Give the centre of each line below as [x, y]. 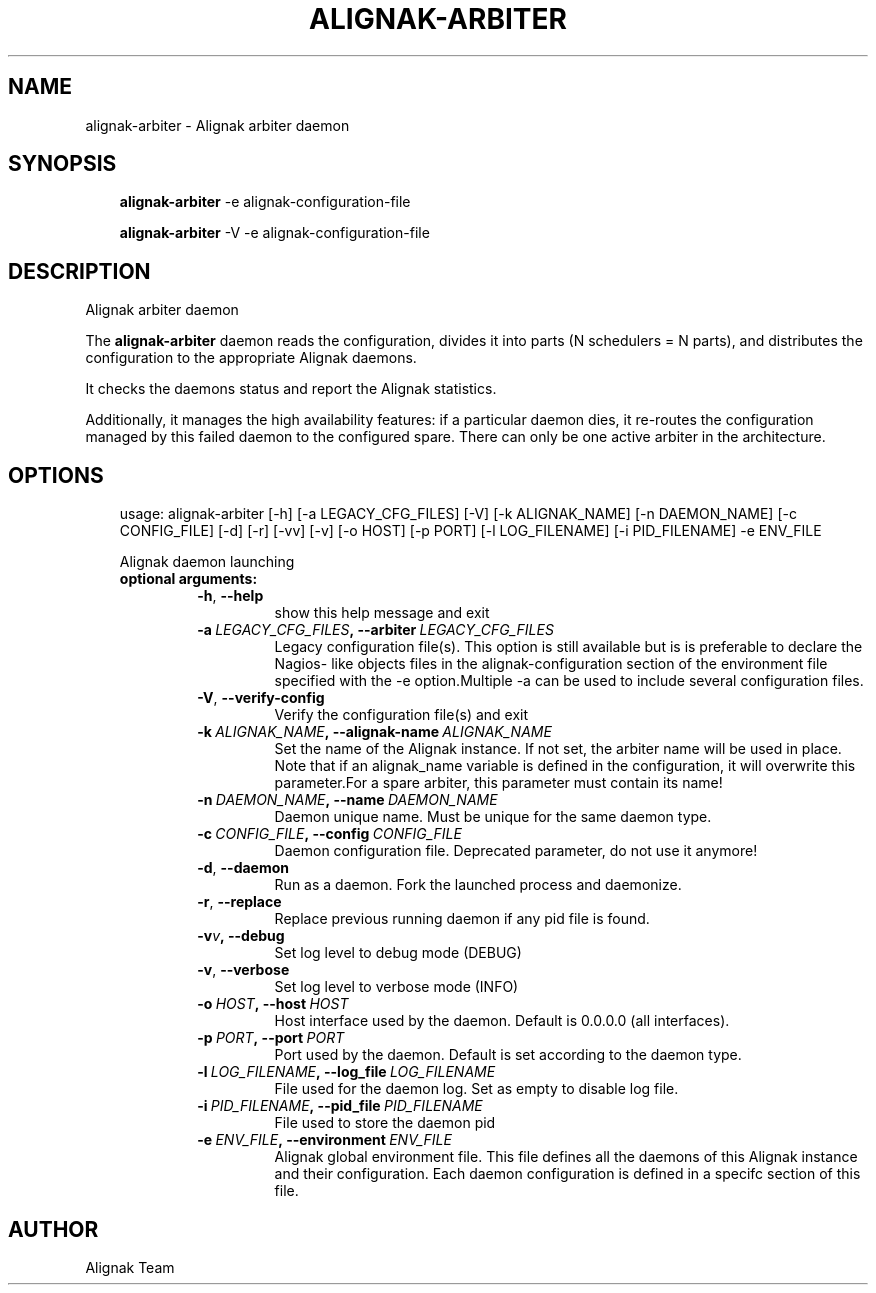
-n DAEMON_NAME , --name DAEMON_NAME [347, 800]
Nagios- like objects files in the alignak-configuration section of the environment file [551, 664]
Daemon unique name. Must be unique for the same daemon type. [493, 817]
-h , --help [230, 596]
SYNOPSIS [62, 164]
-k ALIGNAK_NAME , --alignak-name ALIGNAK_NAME [374, 732]
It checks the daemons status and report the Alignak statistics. [291, 389]
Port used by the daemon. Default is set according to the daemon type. [508, 1055]
